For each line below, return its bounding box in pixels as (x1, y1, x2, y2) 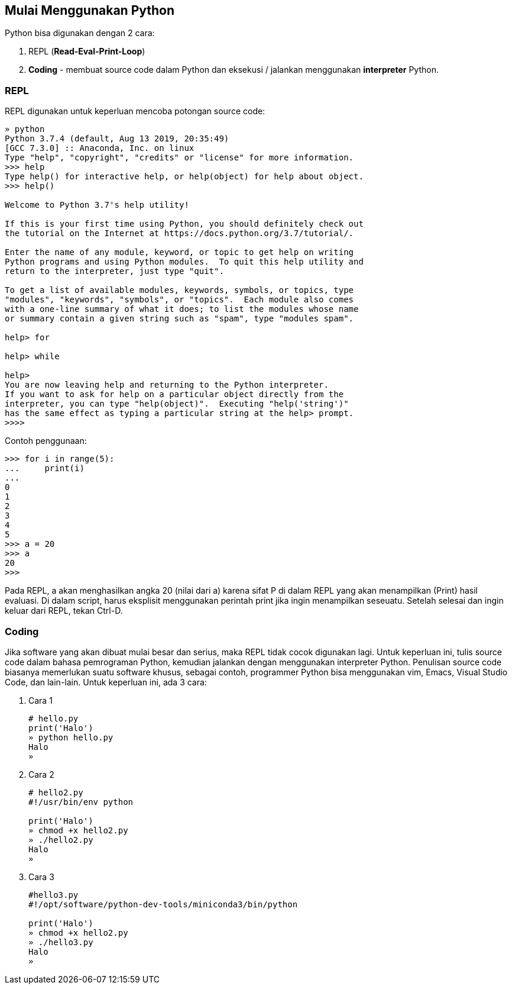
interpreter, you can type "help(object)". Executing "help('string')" (5, 399, 349, 409)
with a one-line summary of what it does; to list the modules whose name (5, 304, 359, 314)
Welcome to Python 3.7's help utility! (5, 200, 189, 210)
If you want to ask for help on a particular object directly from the (5, 389, 344, 400)
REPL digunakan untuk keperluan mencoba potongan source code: (5, 106, 265, 117)
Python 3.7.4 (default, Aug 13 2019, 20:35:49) (5, 134, 229, 144)
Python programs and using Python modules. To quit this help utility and (5, 257, 364, 267)
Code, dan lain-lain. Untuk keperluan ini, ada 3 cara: (5, 676, 207, 687)
